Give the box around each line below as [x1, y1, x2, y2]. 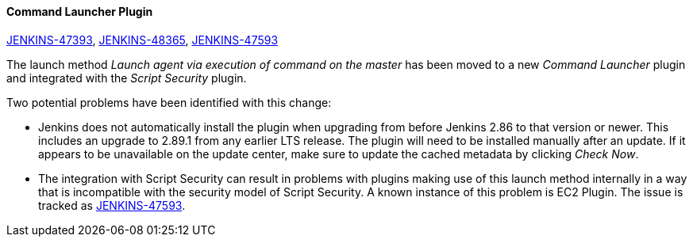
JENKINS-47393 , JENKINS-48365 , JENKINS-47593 [6, 32, 279, 47]
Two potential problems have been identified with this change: [6, 95, 332, 109]
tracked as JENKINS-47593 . [38, 198, 186, 212]
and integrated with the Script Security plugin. [6, 70, 247, 85]
